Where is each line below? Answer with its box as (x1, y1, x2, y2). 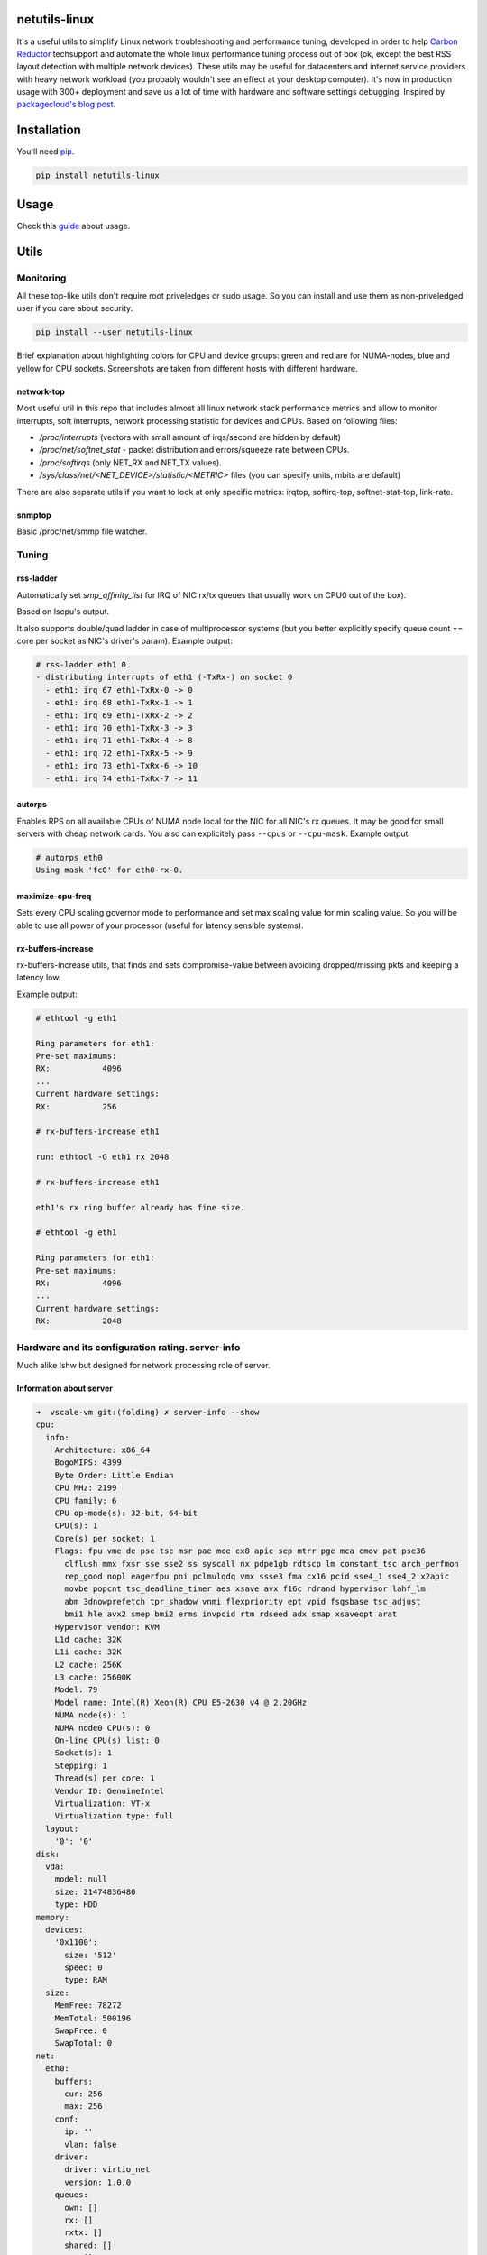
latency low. (16, 972, 61, 983)
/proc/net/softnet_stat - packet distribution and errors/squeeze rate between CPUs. (39, 445, 351, 456)
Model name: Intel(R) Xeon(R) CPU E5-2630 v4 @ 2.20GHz (54, 1697, 308, 1707)
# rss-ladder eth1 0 (35, 659, 126, 669)
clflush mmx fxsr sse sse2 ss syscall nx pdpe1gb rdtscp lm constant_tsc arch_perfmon (64, 1559, 459, 1569)
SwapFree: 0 (54, 2026, 108, 2036)
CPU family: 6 (54, 1496, 117, 1505)
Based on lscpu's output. (16, 606, 110, 617)
